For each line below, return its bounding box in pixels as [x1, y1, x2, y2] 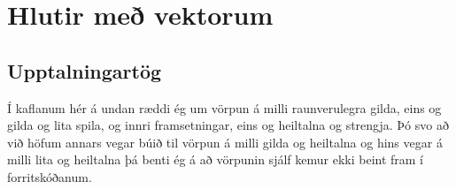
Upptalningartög [7, 57, 162, 84]
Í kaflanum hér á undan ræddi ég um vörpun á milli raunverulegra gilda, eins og [7, 98, 442, 117]
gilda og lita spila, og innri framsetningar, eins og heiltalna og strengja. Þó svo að [7, 116, 449, 134]
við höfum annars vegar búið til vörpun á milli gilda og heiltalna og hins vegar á [7, 132, 443, 151]
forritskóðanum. [7, 167, 92, 185]
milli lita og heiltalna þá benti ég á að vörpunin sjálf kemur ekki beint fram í [7, 150, 424, 169]
